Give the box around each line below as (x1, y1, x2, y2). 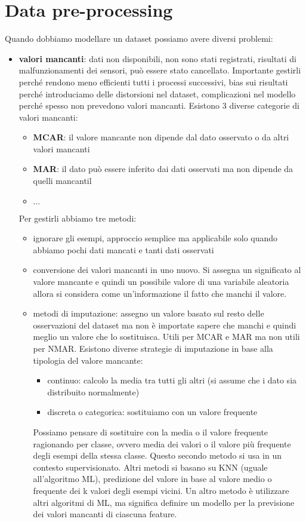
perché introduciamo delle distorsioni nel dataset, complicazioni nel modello (18, 87, 296, 100)
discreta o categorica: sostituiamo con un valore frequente (47, 406, 258, 418)
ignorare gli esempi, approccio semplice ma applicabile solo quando (33, 232, 278, 244)
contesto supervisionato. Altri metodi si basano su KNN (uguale (33, 460, 268, 473)
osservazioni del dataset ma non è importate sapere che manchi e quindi (33, 318, 296, 331)
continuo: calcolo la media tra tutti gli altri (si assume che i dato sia (47, 374, 297, 386)
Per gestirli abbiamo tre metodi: (18, 211, 137, 224)
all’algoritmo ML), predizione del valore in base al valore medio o (33, 472, 272, 485)
